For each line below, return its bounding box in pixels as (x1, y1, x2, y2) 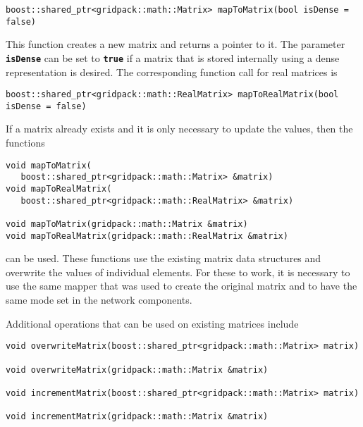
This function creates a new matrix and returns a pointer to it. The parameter (6, 37, 345, 51)
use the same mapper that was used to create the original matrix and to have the (6, 278, 357, 293)
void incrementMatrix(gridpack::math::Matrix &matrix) (6, 411, 269, 422)
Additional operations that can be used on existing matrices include (6, 316, 299, 330)
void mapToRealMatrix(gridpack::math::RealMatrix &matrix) (6, 230, 288, 241)
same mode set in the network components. (6, 292, 192, 307)
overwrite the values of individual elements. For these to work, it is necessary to (6, 264, 350, 279)
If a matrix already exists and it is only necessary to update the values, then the (6, 121, 353, 136)
